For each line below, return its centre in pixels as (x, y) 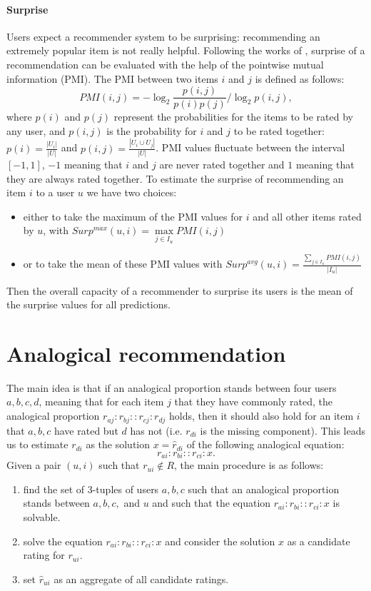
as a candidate (319, 541)
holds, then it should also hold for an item (261, 416)
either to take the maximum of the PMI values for (133, 216)
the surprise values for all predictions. (88, 304)
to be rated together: (279, 130)
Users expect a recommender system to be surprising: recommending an (163, 36)
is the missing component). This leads (283, 430)
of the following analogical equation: (265, 444)
